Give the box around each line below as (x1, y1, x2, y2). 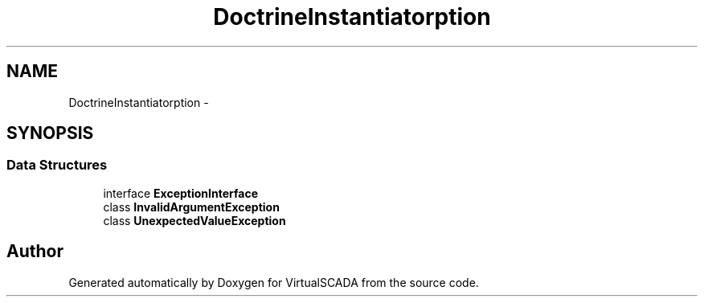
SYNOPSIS (6, 123, 94, 144)
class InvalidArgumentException (103, 199, 280, 214)
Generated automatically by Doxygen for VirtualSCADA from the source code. (68, 275, 479, 289)
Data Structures (6, 157, 108, 174)
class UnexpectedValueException (103, 213, 286, 227)
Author (6, 241, 63, 262)
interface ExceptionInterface (103, 186, 259, 200)
